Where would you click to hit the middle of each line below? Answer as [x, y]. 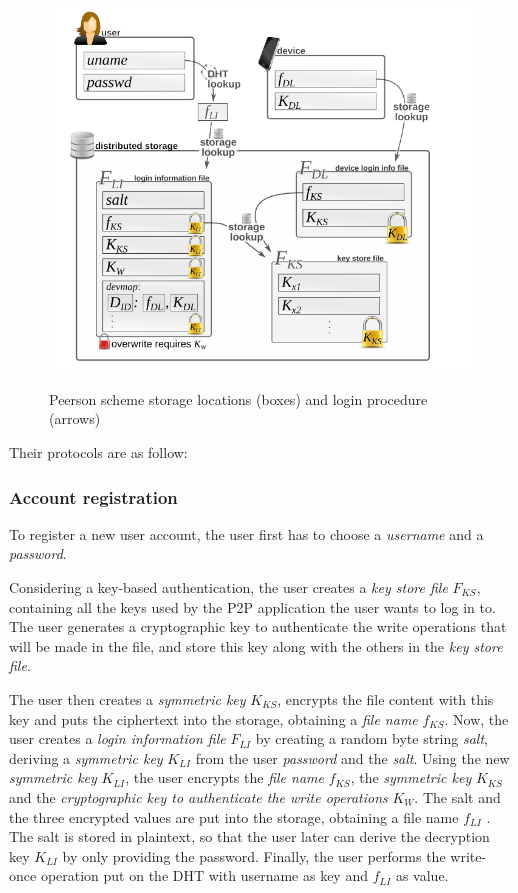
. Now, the [476, 718]
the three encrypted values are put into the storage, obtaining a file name [234, 816]
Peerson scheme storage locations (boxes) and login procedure [238, 398]
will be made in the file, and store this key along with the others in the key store [256, 645]
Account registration [93, 496]
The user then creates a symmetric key [127, 699]
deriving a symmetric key [86, 757]
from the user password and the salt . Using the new [352, 757]
